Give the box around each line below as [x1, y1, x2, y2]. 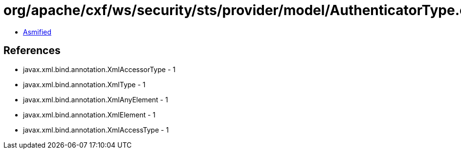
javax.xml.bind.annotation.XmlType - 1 [23, 80, 146, 89]
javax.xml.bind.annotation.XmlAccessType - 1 [23, 125, 169, 134]
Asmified [23, 27, 52, 36]
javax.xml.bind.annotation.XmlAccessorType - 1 [23, 65, 176, 74]
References [3, 44, 61, 57]
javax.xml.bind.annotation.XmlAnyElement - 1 [23, 95, 168, 104]
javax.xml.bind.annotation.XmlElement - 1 [23, 110, 155, 119]
